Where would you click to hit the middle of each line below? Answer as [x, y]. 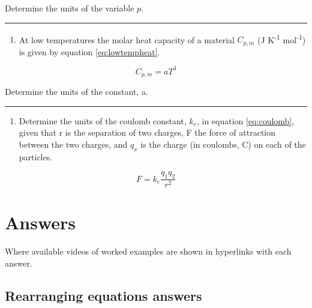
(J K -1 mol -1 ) [282, 38]
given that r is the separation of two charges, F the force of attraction [147, 132]
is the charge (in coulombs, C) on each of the [223, 144]
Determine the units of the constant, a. [76, 92]
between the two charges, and [73, 144]
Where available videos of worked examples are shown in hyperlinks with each [148, 251]
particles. [36, 156]
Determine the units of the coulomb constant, [103, 120]
